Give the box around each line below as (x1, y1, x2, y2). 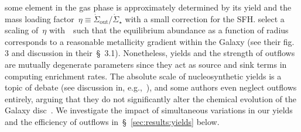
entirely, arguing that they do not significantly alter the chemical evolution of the (5, 92, 297, 105)
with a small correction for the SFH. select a (125, 12, 285, 25)
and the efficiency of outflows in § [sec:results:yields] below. (5, 115, 220, 127)
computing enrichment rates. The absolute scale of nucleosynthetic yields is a (5, 70, 282, 82)
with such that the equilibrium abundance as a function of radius (49, 24, 289, 36)
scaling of (5, 24, 39, 36)
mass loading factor (5, 12, 74, 25)
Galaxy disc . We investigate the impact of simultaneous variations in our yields (5, 104, 293, 116)
